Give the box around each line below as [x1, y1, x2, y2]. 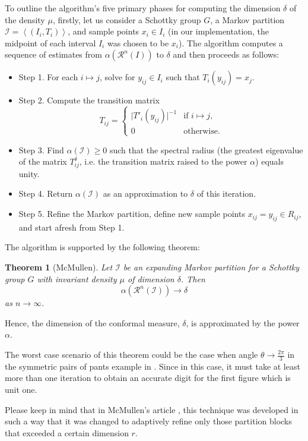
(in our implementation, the [168, 25, 269, 37]
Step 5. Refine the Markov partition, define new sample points [18, 207, 245, 220]
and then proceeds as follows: [173, 48, 280, 61]
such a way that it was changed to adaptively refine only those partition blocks [5, 415, 292, 427]
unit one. [5, 383, 37, 396]
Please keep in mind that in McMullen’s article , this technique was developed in [5, 403, 299, 415]
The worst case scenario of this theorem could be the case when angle [5, 348, 258, 360]
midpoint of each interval [5, 36, 96, 49]
